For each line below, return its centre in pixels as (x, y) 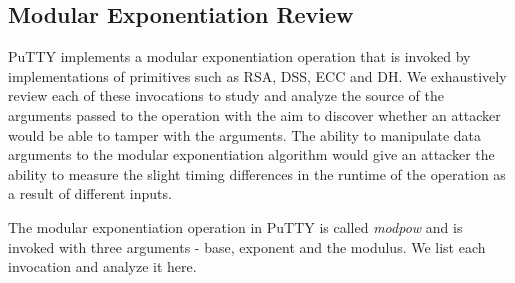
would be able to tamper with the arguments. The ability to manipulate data (245, 134)
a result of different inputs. (90, 193)
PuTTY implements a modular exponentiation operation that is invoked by (239, 56)
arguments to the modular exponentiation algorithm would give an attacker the (251, 154)
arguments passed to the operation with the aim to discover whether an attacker (254, 114)
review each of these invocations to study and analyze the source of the (226, 95)
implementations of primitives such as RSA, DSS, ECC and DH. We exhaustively (257, 75)
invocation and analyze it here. (102, 266)
